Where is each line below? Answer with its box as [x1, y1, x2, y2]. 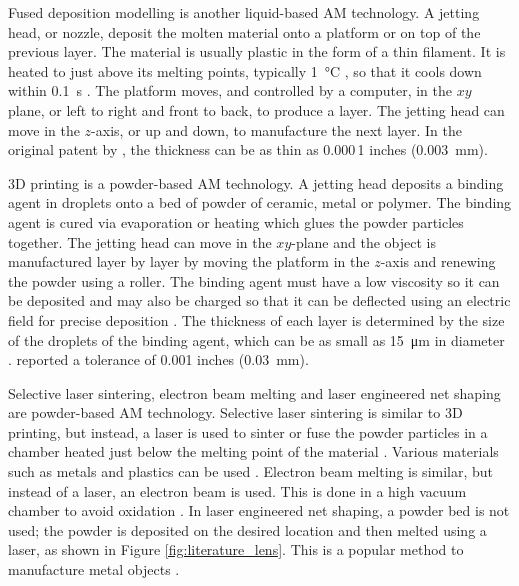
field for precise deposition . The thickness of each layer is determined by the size [8, 309, 505, 330]
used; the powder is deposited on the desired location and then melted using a [8, 519, 487, 540]
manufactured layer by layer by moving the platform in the [8, 251, 370, 272]
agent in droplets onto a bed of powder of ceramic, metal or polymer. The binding [8, 192, 512, 213]
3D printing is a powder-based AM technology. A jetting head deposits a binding [8, 172, 504, 193]
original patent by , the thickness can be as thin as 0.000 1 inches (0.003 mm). [8, 139, 488, 160]
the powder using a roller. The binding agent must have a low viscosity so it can [8, 270, 500, 291]
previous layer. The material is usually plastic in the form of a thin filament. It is [8, 41, 506, 62]
